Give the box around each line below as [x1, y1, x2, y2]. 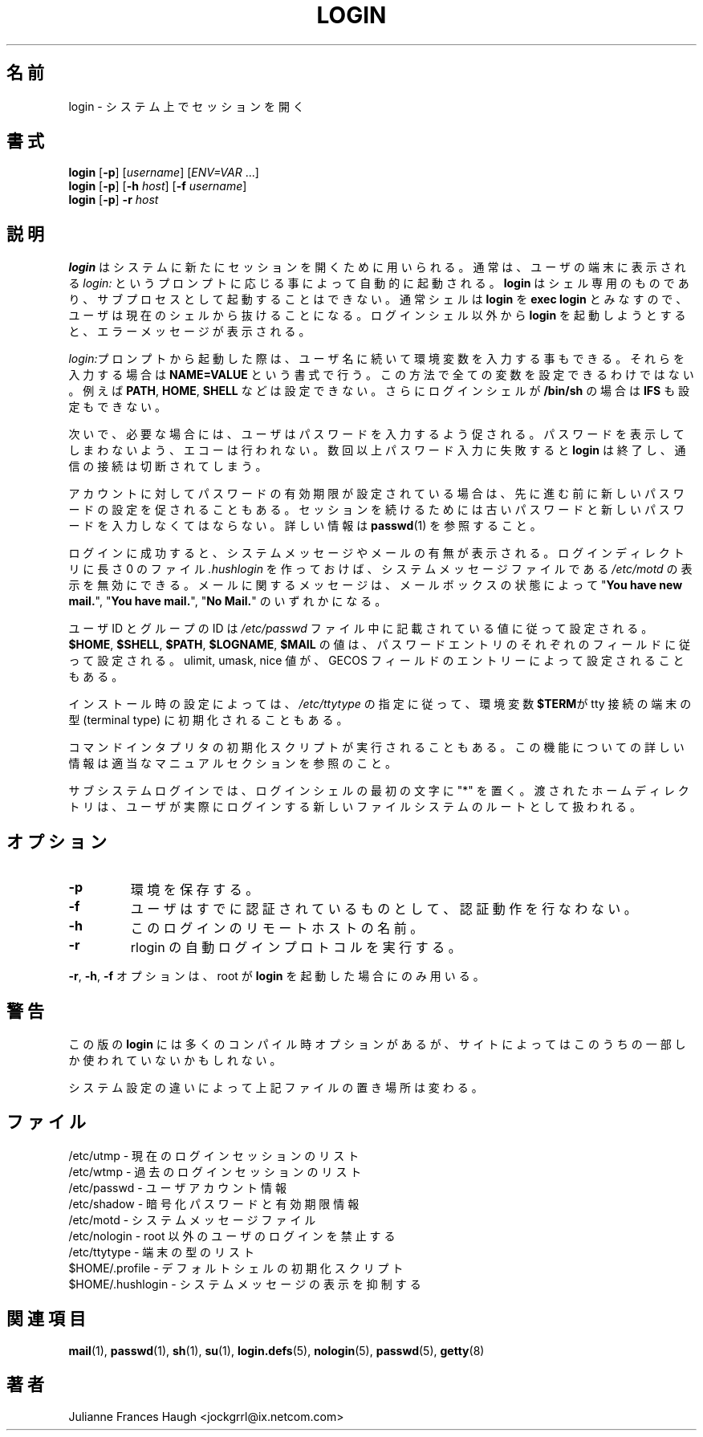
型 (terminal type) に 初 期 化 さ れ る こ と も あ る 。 [68, 713, 348, 727]
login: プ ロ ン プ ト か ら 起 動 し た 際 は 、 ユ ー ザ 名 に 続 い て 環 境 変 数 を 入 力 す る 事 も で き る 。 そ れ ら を [68, 352, 685, 366]
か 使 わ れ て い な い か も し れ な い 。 [68, 1052, 282, 1067]
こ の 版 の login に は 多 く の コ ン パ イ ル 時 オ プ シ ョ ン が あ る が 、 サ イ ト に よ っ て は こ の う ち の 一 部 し [68, 1036, 686, 1051]
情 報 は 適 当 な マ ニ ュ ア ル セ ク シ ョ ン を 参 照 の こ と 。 [68, 756, 397, 771]
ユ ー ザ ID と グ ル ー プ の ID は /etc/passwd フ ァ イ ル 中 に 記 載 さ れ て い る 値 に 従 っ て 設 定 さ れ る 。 [68, 621, 653, 636]
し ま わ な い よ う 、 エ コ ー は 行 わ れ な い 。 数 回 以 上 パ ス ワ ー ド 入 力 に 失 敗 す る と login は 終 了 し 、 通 [68, 443, 686, 458]
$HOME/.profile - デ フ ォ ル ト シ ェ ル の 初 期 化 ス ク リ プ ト [68, 1260, 404, 1275]
